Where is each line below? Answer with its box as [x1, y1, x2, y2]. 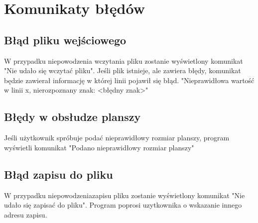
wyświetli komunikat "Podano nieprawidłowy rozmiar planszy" [4, 142, 194, 152]
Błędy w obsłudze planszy [4, 109, 141, 124]
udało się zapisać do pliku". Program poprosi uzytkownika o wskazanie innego [4, 200, 242, 210]
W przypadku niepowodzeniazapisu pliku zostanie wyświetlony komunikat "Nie [4, 190, 245, 200]
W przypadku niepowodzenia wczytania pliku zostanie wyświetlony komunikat [4, 55, 243, 66]
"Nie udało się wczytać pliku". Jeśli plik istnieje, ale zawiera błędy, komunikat [4, 65, 241, 76]
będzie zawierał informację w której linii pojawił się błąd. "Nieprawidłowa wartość [4, 75, 255, 85]
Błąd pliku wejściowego [4, 32, 127, 47]
